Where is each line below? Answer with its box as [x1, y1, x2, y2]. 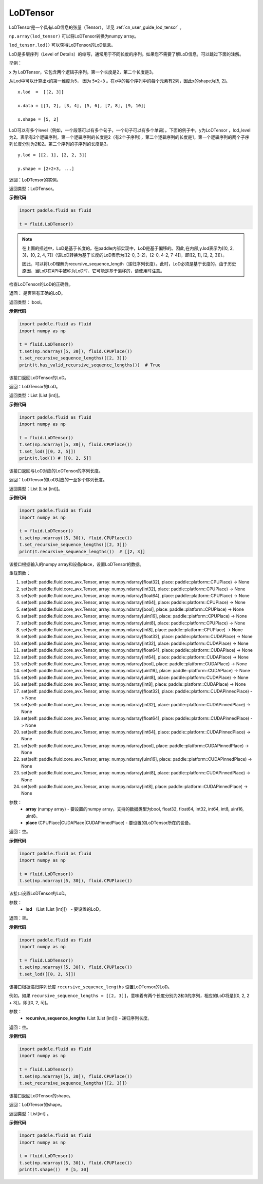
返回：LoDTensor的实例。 [9, 177, 61, 183]
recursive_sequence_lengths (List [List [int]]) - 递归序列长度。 [25, 1015, 152, 1021]
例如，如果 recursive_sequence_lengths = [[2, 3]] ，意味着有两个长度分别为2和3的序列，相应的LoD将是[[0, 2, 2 [9, 993, 250, 998]
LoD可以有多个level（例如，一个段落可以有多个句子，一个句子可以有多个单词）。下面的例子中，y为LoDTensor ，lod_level [9, 127, 251, 133]
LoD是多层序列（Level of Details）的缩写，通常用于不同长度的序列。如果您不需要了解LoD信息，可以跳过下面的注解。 [9, 51, 244, 57]
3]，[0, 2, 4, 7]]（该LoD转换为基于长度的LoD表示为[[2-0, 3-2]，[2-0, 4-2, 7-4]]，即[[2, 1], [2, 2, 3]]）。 [22, 252, 227, 258]
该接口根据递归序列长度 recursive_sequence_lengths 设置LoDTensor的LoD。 [9, 984, 172, 990]
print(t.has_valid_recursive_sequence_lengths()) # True [19, 362, 161, 368]
